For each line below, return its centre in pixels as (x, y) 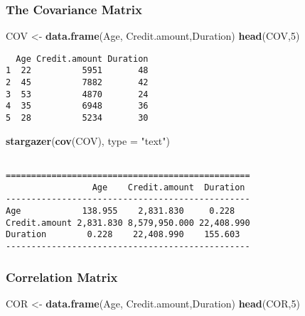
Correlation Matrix (62, 277)
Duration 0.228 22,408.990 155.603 (123, 235)
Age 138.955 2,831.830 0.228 (121, 211)
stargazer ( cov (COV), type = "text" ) (88, 140)
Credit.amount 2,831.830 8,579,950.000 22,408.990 (128, 223)
